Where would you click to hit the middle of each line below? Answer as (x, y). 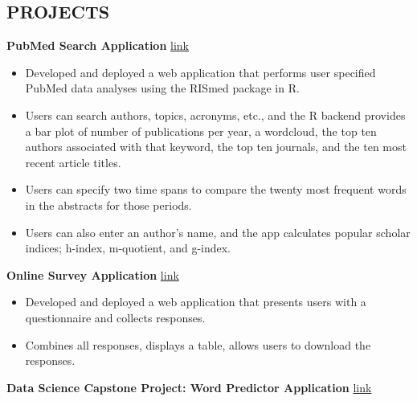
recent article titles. (73, 162)
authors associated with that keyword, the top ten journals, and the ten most (216, 147)
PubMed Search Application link (98, 45)
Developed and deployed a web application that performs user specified (200, 72)
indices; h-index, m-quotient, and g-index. (128, 248)
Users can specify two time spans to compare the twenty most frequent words (216, 189)
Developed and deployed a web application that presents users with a (196, 302)
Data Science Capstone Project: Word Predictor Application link (189, 387)
